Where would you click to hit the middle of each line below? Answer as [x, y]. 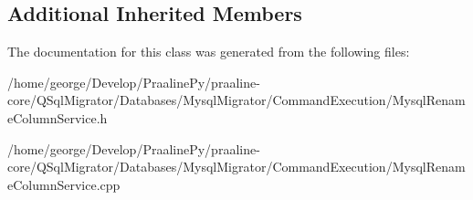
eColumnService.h [58, 117]
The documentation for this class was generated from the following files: [209, 52]
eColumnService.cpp [64, 184]
